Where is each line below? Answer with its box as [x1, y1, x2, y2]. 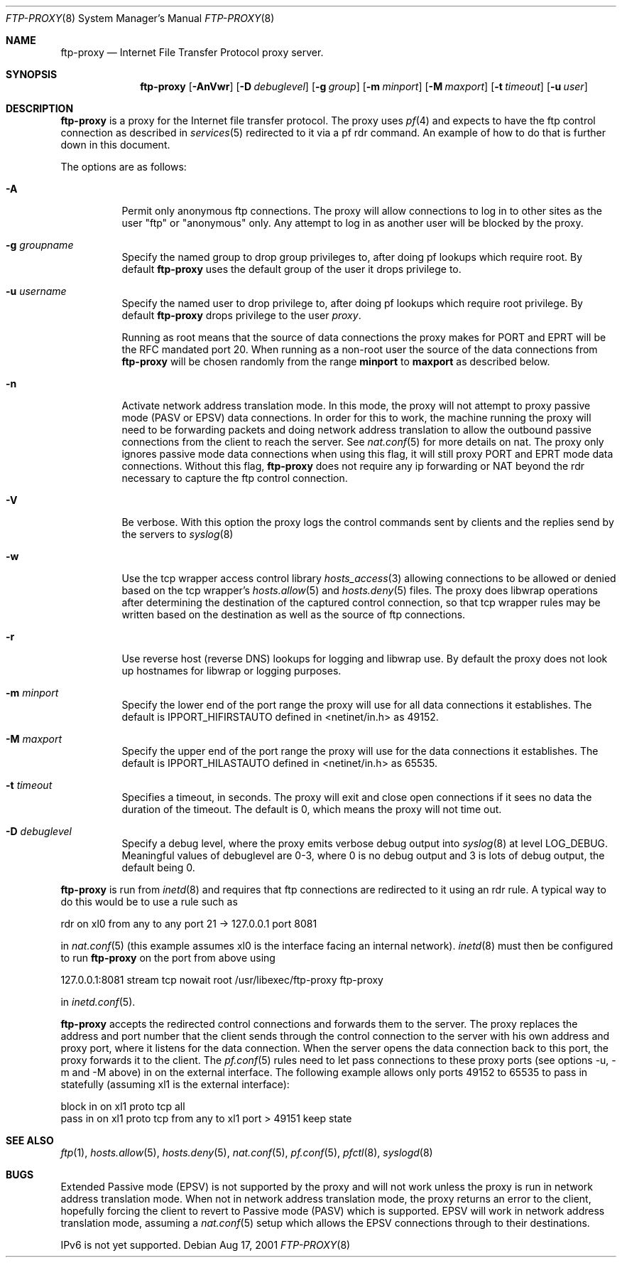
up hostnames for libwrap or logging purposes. [121, 665, 342, 677]
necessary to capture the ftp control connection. [121, 472, 348, 484]
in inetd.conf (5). [60, 996, 136, 1008]
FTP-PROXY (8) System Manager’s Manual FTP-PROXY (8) [6, 12, 275, 24]
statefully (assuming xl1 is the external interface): [60, 1078, 290, 1090]
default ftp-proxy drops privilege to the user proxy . [121, 309, 361, 321]
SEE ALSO [6, 1134, 54, 1146]
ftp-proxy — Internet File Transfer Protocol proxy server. [60, 46, 324, 58]
